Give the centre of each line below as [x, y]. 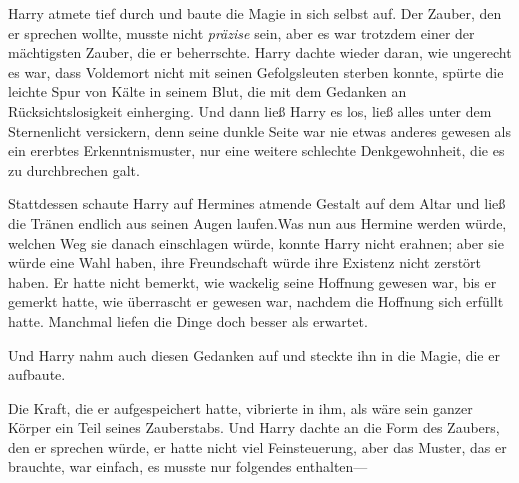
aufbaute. [37, 374]
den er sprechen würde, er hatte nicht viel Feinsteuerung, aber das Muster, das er [257, 446]
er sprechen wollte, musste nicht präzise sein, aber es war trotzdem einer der [241, 32]
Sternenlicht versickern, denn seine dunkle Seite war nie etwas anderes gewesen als [260, 130]
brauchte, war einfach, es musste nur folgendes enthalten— [188, 466]
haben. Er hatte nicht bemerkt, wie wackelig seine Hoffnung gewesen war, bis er [252, 281]
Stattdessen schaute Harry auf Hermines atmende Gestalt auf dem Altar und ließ [257, 203]
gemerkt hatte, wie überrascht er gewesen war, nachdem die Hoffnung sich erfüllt [256, 301]
